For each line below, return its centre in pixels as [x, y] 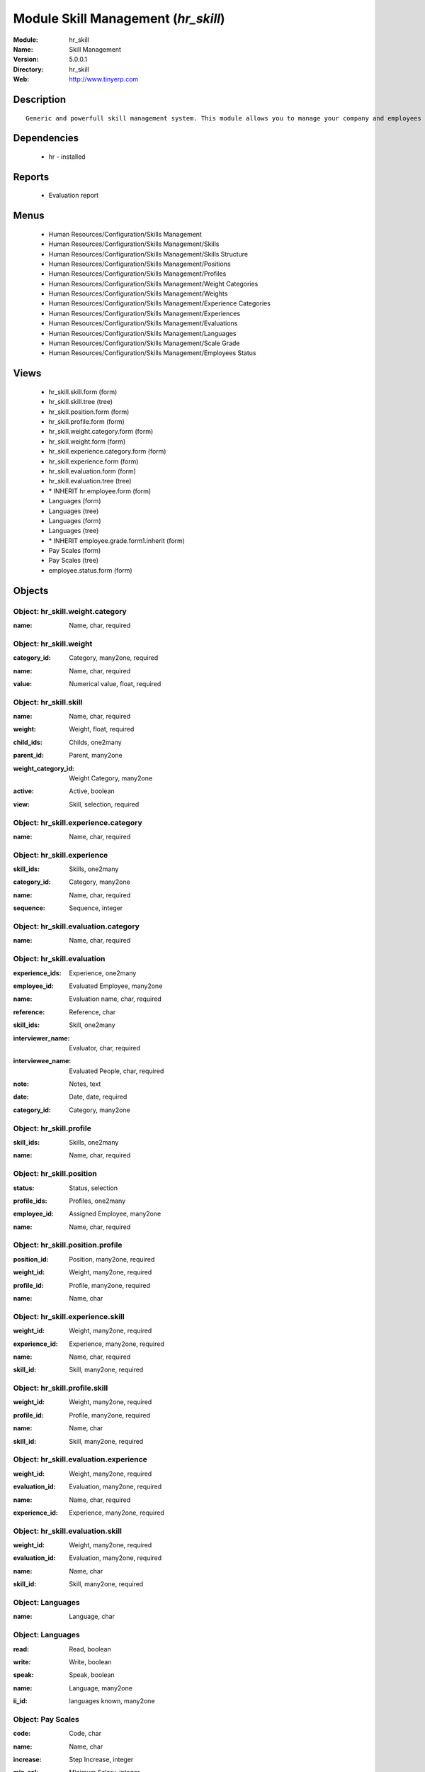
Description [40, 99]
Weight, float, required [102, 729]
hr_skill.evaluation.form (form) [92, 471]
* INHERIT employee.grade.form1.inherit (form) [117, 540]
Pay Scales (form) [75, 551]
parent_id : [28, 756]
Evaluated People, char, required [117, 1071]
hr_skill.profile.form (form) [87, 421]
